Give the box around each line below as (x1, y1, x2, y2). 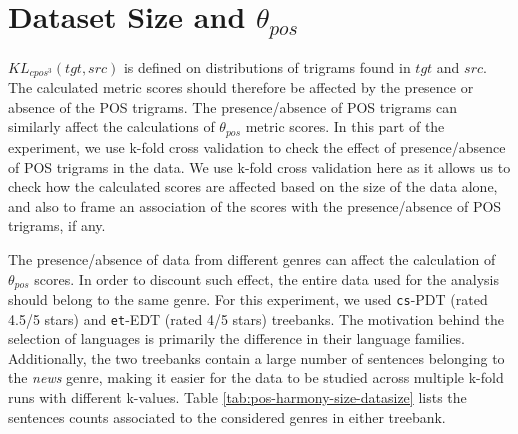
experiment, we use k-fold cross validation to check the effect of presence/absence (8, 136, 506, 157)
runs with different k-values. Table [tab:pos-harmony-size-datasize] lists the (8, 387, 467, 408)
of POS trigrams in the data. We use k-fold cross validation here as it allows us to (8, 156, 511, 177)
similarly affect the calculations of (8, 116, 215, 137)
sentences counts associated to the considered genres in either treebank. (8, 406, 446, 427)
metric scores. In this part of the (245, 116, 445, 137)
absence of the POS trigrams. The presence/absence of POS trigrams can (8, 96, 457, 117)
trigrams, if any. (8, 215, 106, 236)
